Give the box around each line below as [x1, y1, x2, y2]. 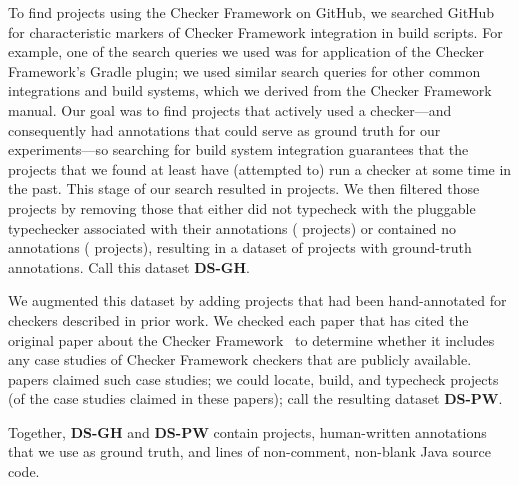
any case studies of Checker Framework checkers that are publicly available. [8, 349, 472, 370]
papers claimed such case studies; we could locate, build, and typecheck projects [8, 368, 499, 389]
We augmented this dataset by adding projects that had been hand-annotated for [8, 290, 507, 311]
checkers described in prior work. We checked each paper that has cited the [8, 309, 469, 330]
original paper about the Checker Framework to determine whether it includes [8, 329, 495, 350]
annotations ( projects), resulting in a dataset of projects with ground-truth [8, 237, 472, 258]
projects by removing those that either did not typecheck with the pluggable [8, 197, 476, 218]
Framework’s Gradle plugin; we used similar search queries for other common [8, 60, 481, 81]
